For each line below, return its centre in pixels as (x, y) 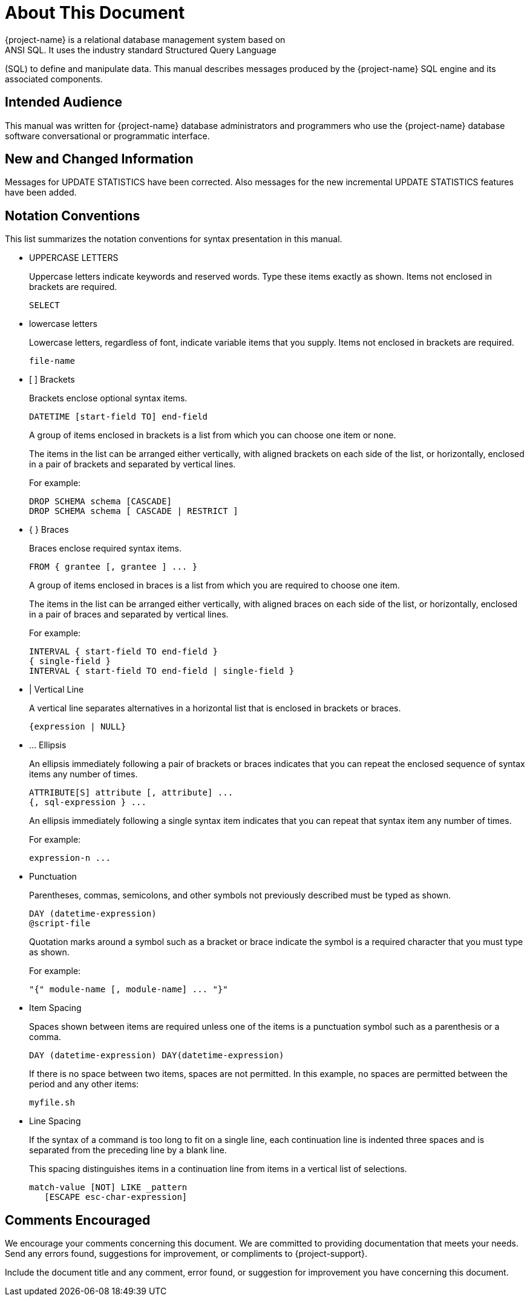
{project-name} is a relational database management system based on (145, 39)
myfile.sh (52, 1103)
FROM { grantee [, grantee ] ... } (113, 567)
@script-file (60, 924)
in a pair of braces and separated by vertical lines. (129, 614)
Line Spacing (55, 1121)
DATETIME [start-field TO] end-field (119, 417)
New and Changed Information (99, 159)
